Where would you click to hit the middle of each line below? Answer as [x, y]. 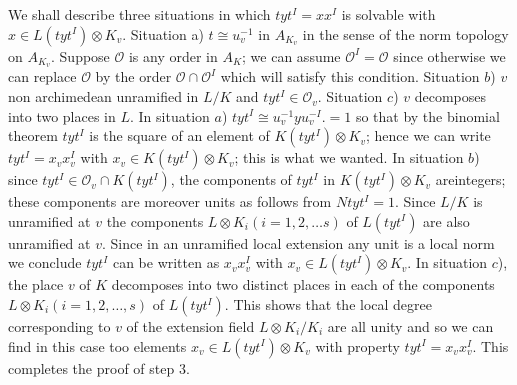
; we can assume [291, 55]
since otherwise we [449, 55]
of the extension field [190, 326]
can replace [42, 76]
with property [357, 345]
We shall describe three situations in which [139, 14]
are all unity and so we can [410, 326]
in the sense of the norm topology [405, 33]
